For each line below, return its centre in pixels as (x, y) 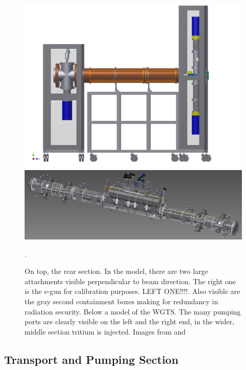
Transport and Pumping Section (91, 359)
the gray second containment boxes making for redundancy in (121, 301)
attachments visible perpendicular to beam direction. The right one (130, 281)
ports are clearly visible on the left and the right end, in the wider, (130, 321)
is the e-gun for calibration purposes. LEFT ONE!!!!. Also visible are (132, 291)
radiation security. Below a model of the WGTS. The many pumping (133, 311)
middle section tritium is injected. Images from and (105, 331)
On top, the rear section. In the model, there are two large (117, 271)
